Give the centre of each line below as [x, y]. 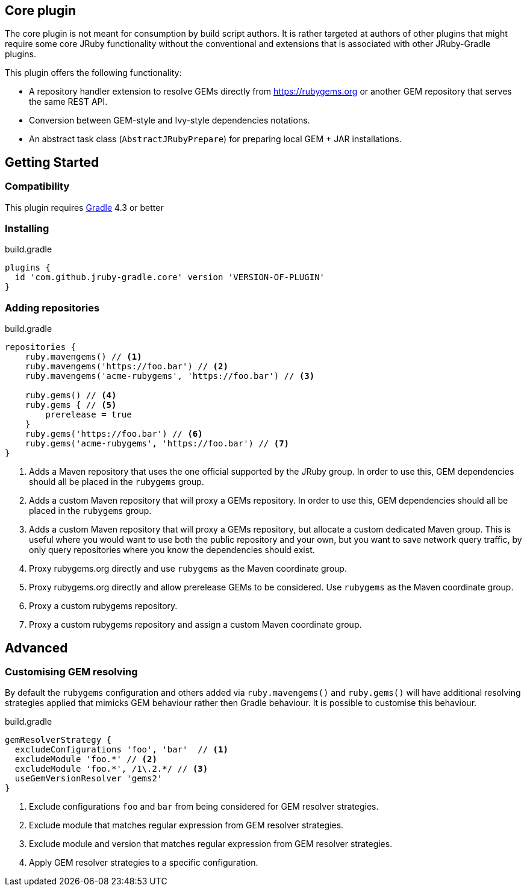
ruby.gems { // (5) [71, 405]
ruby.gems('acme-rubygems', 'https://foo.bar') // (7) [157, 444]
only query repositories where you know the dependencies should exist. [172, 550]
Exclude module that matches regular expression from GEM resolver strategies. [186, 825]
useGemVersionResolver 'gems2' [89, 779]
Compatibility [37, 186]
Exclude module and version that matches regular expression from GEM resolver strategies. [211, 844]
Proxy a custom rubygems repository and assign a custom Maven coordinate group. [195, 625]
